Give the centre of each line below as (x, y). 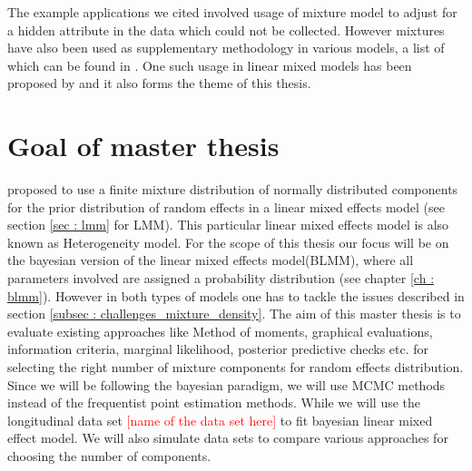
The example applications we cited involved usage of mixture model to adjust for (232, 12)
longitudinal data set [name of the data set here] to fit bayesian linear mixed (220, 420)
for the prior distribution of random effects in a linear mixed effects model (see (226, 206)
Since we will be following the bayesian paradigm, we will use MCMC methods (226, 384)
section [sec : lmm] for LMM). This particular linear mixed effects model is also (228, 225)
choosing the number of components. (109, 456)
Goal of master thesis (143, 146)
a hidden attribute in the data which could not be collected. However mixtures (226, 29)
